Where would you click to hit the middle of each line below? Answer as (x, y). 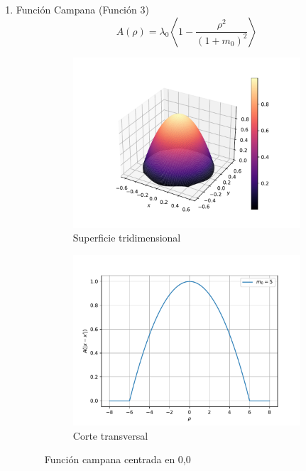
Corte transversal (110, 435)
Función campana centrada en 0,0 (118, 459)
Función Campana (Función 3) (82, 9)
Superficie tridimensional (127, 238)
